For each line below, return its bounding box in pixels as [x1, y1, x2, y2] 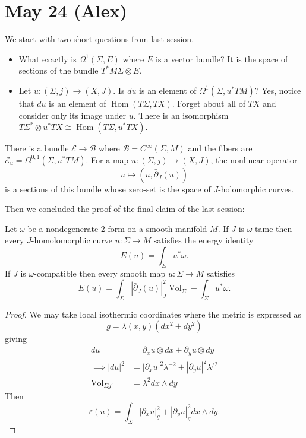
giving [5, 332, 27, 344]
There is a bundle [5, 142, 69, 154]
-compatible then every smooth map [34, 266, 166, 279]
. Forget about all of [172, 97, 245, 109]
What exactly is [18, 52, 77, 65]
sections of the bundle [18, 64, 99, 77]
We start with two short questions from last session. [5, 33, 194, 45]
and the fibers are [188, 142, 253, 154]
